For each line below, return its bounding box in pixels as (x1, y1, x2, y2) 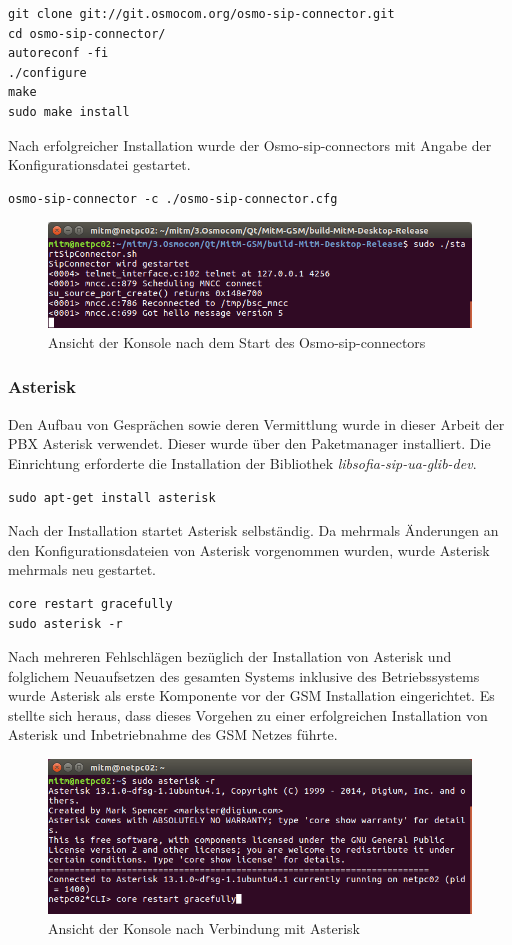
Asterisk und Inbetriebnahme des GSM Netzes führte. (8, 724, 338, 745)
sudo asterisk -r (8, 616, 123, 631)
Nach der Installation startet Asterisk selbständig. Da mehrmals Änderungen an (8, 520, 499, 541)
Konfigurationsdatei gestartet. (8, 154, 191, 175)
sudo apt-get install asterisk (8, 490, 216, 505)
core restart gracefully (8, 596, 173, 611)
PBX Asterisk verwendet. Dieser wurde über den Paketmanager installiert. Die (8, 433, 491, 454)
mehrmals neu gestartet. (8, 559, 156, 580)
